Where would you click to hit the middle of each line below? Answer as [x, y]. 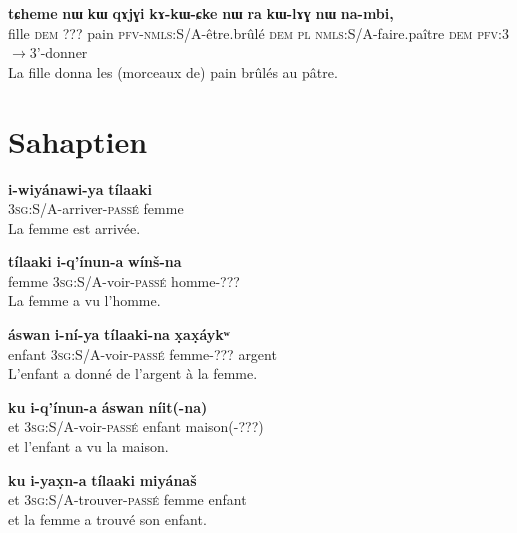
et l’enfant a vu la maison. [88, 446]
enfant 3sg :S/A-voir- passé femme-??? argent [142, 353]
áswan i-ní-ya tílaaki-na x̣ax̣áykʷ [119, 334]
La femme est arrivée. [74, 227]
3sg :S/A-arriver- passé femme [96, 208]
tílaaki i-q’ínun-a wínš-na [95, 261]
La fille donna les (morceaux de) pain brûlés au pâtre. [173, 71]
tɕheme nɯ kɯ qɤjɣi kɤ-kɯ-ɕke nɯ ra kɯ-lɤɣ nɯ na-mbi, [201, 13]
